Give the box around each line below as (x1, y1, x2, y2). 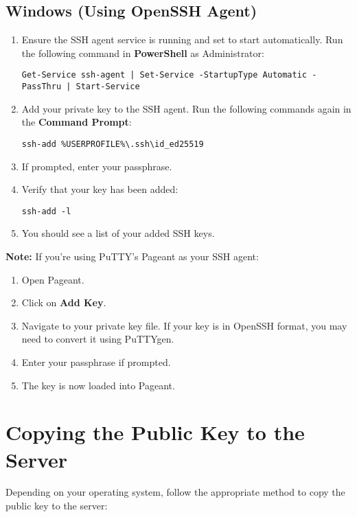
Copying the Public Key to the (5, 418, 305, 446)
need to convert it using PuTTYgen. (21, 332, 174, 346)
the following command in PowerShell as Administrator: (21, 45, 264, 60)
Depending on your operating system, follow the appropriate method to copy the (5, 485, 345, 499)
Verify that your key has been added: (21, 182, 178, 196)
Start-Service (76, 82, 140, 92)
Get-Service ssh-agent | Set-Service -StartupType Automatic (21, 70, 308, 80)
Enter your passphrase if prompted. (21, 354, 171, 369)
